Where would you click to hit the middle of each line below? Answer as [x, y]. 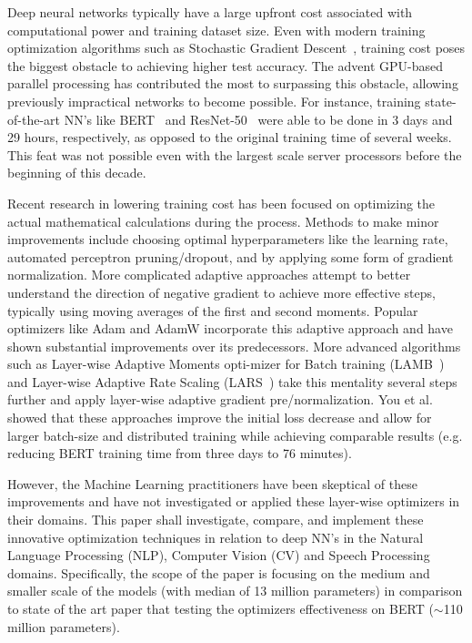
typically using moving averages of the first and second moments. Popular [213, 310]
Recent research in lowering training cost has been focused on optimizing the [221, 203]
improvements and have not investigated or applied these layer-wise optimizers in [234, 501]
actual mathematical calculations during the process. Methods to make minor [223, 221]
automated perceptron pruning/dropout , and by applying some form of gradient [231, 256]
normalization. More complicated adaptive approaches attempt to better [209, 275]
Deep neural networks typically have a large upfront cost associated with [210, 12]
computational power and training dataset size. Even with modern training [216, 30]
